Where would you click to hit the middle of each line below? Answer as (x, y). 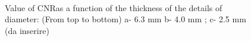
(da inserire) (27, 30)
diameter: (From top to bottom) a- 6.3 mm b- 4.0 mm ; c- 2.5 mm (125, 19)
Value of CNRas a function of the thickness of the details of (114, 7)
